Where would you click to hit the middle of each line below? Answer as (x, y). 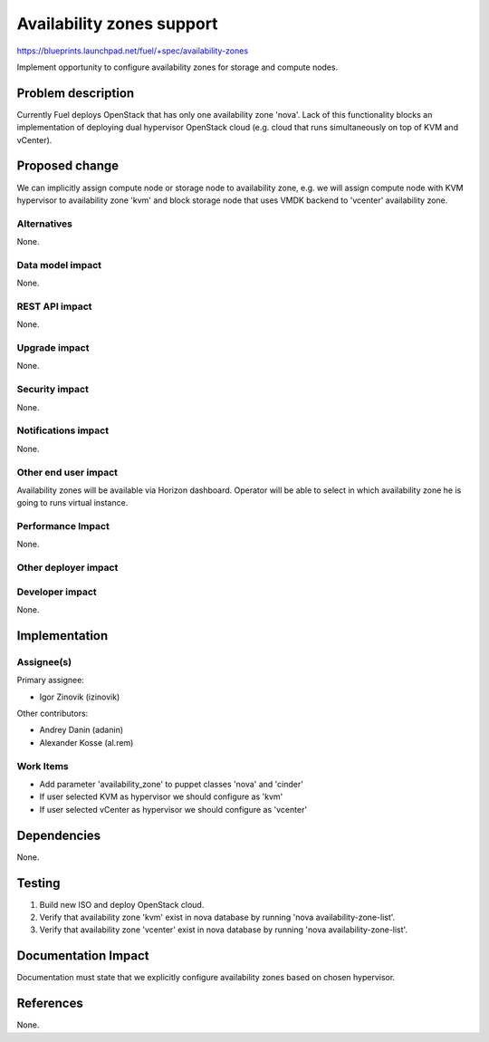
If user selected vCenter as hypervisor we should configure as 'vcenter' (173, 809)
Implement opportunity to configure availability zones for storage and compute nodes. (177, 67)
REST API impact (54, 306)
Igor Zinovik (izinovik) (80, 697)
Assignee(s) (44, 661)
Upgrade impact (53, 348)
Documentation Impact (83, 956)
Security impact (53, 390)
